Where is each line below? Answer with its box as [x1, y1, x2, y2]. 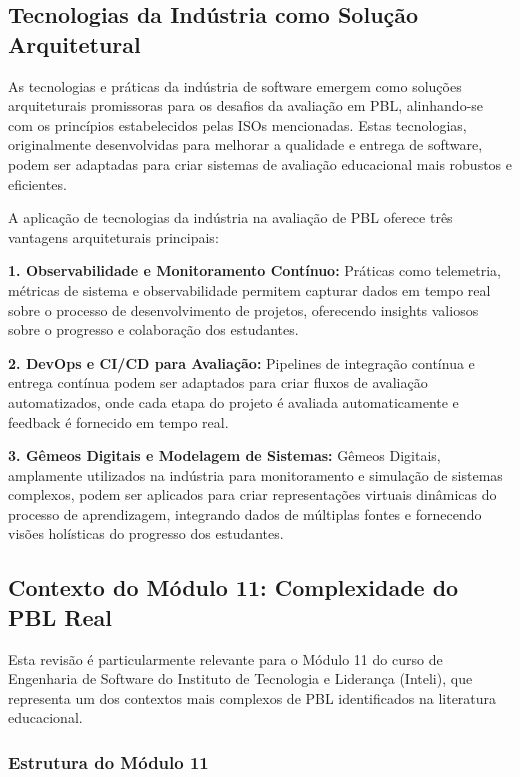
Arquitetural [8, 28, 141, 59]
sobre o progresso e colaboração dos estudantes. [8, 319, 299, 340]
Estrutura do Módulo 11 [8, 749, 209, 774]
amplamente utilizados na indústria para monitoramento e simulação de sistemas [8, 464, 503, 485]
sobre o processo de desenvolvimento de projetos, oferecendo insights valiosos [8, 299, 479, 320]
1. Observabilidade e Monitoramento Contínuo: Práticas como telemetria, [8, 260, 501, 281]
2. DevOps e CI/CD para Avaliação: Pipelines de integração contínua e [8, 352, 475, 373]
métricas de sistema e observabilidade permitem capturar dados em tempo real [8, 279, 491, 300]
